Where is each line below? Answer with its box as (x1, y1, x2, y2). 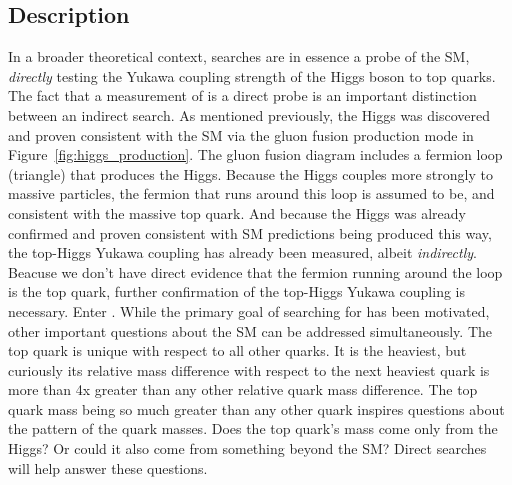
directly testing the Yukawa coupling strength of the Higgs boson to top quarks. (8, 65, 496, 86)
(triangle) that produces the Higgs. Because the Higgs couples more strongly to (8, 163, 493, 184)
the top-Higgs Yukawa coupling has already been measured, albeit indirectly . (8, 242, 477, 263)
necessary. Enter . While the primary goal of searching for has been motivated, (8, 300, 490, 321)
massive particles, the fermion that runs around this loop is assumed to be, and (8, 183, 495, 204)
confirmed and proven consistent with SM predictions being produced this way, (8, 222, 492, 243)
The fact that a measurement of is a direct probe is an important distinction (8, 85, 477, 106)
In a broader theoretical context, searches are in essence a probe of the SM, (8, 46, 470, 67)
